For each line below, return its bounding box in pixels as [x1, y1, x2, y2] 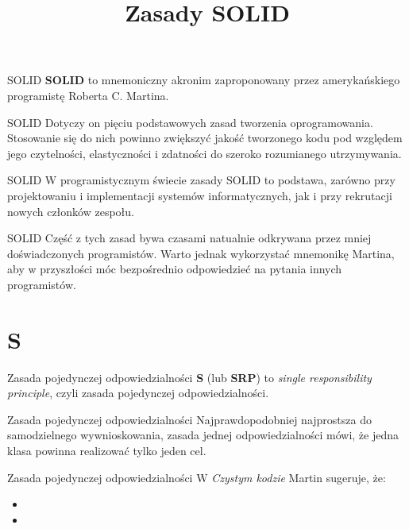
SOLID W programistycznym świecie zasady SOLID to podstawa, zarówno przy [7, 172, 395, 188]
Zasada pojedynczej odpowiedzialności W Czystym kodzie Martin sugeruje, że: [7, 469, 386, 485]
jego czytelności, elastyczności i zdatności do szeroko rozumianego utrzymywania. [7, 145, 402, 161]
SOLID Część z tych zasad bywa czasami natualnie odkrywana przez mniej [7, 230, 372, 246]
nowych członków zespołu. [7, 203, 134, 219]
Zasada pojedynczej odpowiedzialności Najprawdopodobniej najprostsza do [7, 411, 372, 427]
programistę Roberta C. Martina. [7, 87, 169, 103]
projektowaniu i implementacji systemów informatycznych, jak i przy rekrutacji [7, 187, 392, 203]
